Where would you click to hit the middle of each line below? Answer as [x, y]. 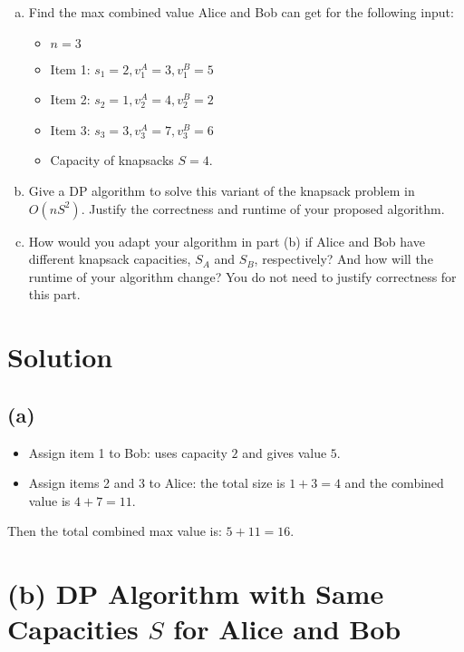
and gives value [285, 452]
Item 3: [70, 129]
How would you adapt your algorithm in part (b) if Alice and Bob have [227, 241]
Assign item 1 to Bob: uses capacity [128, 452]
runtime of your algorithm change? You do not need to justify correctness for [242, 276]
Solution [60, 357]
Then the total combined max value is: [115, 531]
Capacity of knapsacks [112, 160]
